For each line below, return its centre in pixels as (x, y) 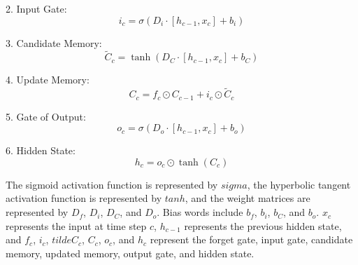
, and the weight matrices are (248, 198)
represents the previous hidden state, (263, 225)
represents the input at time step (76, 225)
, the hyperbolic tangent (299, 184)
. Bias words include (200, 212)
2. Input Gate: (36, 8)
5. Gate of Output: (46, 116)
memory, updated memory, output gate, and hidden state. (130, 253)
